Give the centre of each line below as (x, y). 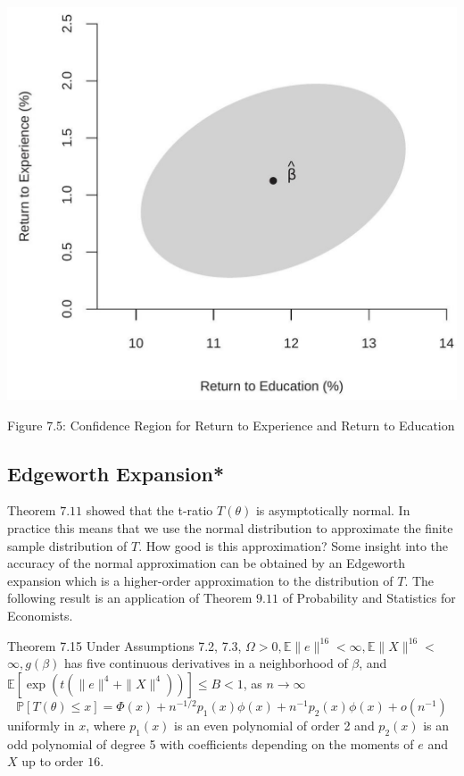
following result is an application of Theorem (130, 598)
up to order (53, 761)
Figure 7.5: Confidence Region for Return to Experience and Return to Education (231, 425)
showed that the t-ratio (149, 510)
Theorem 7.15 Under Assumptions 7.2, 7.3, (124, 645)
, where (106, 725)
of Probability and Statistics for (369, 598)
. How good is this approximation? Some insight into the (294, 545)
